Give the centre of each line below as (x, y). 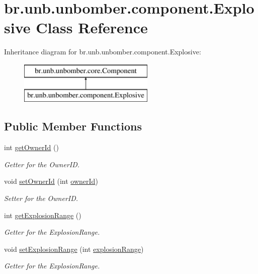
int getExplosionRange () (43, 215)
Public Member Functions (73, 126)
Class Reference (92, 27)
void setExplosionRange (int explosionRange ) (74, 249)
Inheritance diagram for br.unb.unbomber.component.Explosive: (103, 52)
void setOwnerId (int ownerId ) (51, 181)
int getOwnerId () (31, 147)
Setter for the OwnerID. (41, 198)
